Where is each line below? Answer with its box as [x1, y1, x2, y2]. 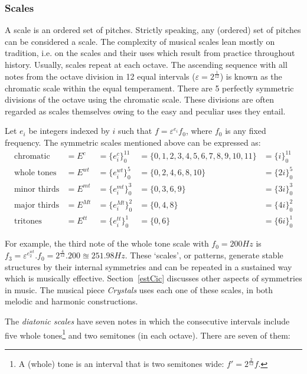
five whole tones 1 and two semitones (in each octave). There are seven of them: [5, 327, 290, 341]
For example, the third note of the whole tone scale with [5, 237, 209, 250]
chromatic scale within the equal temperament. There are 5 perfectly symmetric [5, 81, 294, 94]
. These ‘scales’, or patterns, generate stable [125, 249, 283, 261]
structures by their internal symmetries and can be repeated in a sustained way [5, 260, 292, 273]
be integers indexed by [28, 124, 110, 137]
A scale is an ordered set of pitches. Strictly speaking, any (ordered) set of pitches [5, 24, 301, 36]
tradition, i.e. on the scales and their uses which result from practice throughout [5, 47, 295, 59]
